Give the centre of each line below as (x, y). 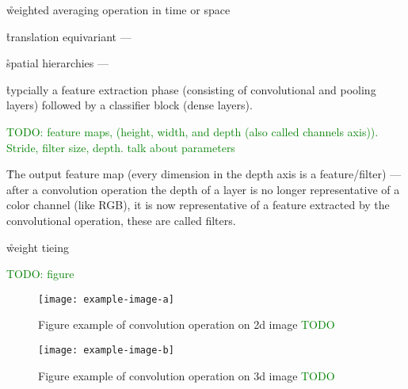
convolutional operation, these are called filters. (121, 220)
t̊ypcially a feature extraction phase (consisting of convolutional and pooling (191, 89)
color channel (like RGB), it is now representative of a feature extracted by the (198, 205)
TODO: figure (40, 274)
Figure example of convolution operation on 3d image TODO (187, 375)
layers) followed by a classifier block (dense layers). (130, 105)
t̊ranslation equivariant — (69, 36)
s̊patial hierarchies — (57, 63)
